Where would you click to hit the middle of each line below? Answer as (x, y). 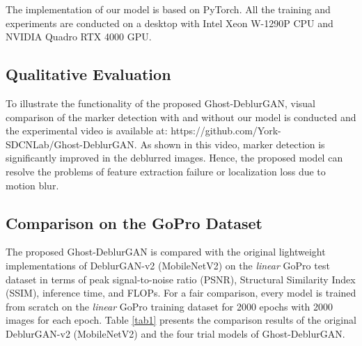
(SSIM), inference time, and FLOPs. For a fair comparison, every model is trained (181, 293)
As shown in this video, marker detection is (233, 144)
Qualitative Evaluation (88, 74)
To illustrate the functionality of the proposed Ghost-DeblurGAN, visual (160, 103)
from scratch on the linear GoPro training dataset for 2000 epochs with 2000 (170, 306)
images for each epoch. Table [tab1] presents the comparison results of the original (181, 320)
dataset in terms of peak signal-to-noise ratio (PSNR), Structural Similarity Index (181, 279)
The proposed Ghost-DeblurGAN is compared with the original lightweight (166, 252)
